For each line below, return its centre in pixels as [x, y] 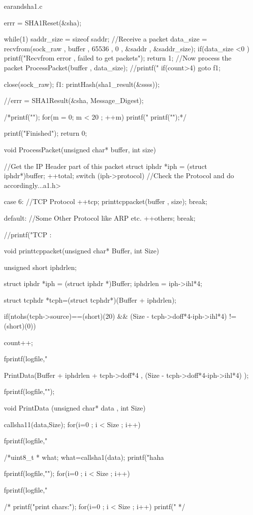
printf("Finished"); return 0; [45, 133]
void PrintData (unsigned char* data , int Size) [75, 408]
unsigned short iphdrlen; [40, 267]
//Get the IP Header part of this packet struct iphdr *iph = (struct [106, 166]
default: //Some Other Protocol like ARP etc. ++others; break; [100, 217]
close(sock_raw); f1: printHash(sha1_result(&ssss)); [82, 84]
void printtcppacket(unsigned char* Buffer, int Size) [82, 251]
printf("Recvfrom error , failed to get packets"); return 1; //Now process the [118, 58]
